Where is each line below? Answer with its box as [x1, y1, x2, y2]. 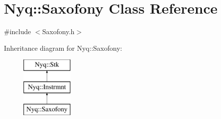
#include [4, 26, 31, 37]
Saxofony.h [42, 26, 75, 37]
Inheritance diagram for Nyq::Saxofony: [4, 42, 122, 53]
